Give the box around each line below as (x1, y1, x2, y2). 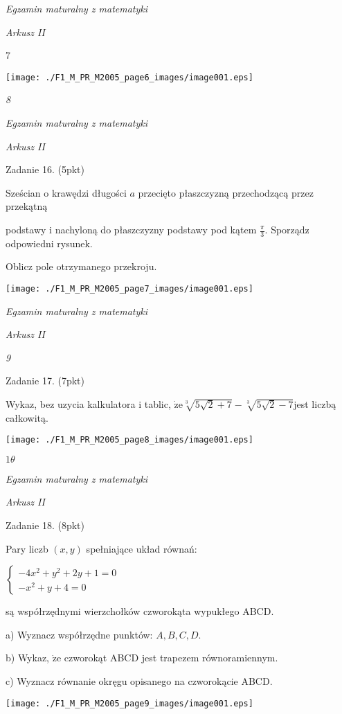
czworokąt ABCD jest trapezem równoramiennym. (64, 650, 278, 665)
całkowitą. (6, 410, 48, 425)
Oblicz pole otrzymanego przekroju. (6, 259, 157, 274)
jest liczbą (294, 397, 336, 411)
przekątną (6, 199, 48, 213)
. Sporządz (264, 222, 309, 236)
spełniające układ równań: (86, 541, 197, 555)
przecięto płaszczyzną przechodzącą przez (138, 185, 314, 199)
